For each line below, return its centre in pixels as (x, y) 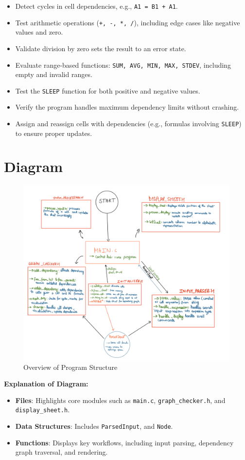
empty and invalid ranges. (54, 74)
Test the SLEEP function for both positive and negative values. (108, 90)
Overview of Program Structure (70, 367)
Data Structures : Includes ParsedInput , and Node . (94, 426)
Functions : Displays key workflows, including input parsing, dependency (124, 442)
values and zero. (39, 32)
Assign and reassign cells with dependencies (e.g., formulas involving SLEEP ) (128, 123)
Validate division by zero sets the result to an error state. (101, 48)
